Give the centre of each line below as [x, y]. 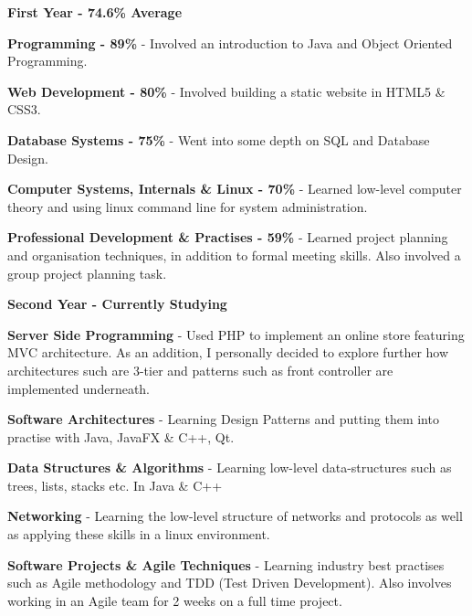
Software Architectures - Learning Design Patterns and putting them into [223, 419]
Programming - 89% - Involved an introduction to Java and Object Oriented [230, 42]
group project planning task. [87, 273]
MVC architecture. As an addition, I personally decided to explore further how [228, 352]
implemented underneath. [79, 388]
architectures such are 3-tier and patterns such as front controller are [200, 370]
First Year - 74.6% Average [95, 12]
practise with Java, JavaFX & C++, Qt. [121, 436]
